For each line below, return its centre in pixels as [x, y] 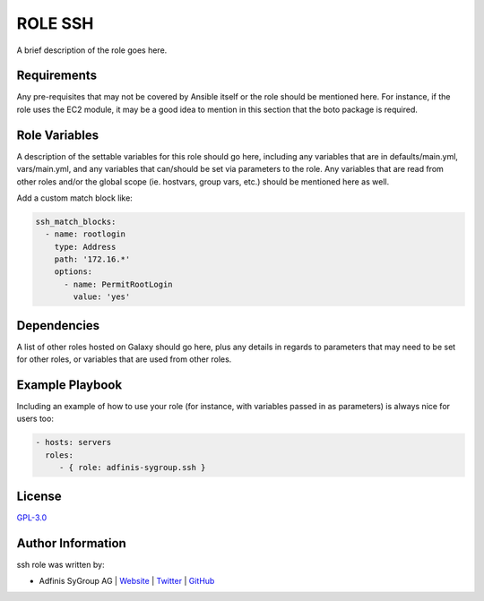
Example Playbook [69, 385]
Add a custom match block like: [75, 198]
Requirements [57, 76]
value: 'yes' [102, 297]
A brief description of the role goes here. [92, 50]
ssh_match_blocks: [76, 221]
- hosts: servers [73, 442]
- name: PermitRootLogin [119, 284]
